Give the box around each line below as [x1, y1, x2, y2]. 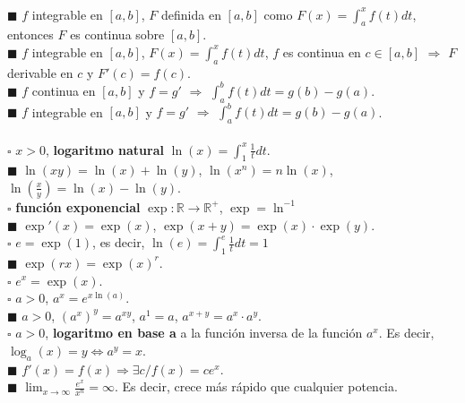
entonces [7, 25, 54, 44]
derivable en [7, 63, 73, 81]
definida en [161, 4, 221, 23]
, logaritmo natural [45, 140, 164, 159]
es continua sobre [70, 25, 165, 44]
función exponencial [15, 197, 141, 216]
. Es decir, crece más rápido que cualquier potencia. [115, 377, 398, 396]
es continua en [282, 42, 361, 61]
